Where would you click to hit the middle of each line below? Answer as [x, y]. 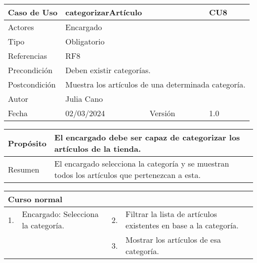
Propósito [27, 143]
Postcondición [32, 84]
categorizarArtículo [104, 12]
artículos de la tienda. [98, 149]
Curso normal [35, 199]
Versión [162, 113]
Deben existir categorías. [108, 70]
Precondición [30, 70]
